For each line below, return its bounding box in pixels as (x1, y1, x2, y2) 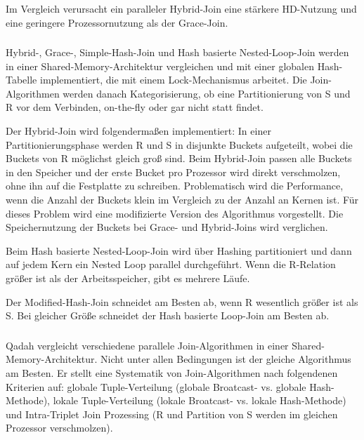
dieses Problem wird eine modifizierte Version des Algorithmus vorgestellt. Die (6, 206, 344, 220)
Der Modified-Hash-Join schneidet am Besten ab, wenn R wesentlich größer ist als (6, 294, 358, 309)
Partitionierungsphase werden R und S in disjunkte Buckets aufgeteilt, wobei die (6, 137, 353, 152)
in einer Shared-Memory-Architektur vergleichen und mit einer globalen (6, 58, 314, 73)
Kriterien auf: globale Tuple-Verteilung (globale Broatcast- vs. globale (6, 379, 306, 394)
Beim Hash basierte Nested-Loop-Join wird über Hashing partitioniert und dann (6, 243, 352, 258)
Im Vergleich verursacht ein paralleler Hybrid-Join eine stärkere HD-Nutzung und (6, 1, 357, 15)
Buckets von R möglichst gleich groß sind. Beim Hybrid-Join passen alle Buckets (6, 151, 352, 166)
